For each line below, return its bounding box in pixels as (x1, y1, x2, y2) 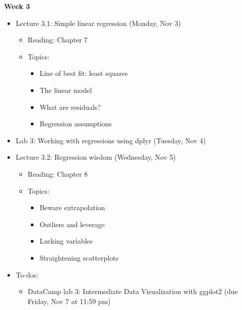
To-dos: (15, 269, 38, 280)
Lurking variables (39, 236, 93, 246)
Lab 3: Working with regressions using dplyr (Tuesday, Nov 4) (15, 135, 206, 145)
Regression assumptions (39, 118, 112, 129)
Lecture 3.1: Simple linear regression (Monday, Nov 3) (15, 17, 181, 28)
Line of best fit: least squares (39, 68, 128, 78)
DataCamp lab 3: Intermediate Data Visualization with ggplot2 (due (27, 286, 238, 297)
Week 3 (4, 1, 30, 11)
